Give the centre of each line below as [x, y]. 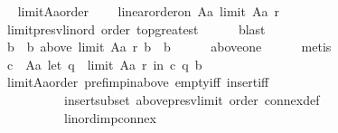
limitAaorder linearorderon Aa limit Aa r [148, 11]
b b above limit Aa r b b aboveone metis [169, 47]
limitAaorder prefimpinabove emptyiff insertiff [138, 82]
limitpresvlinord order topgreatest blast [136, 28]
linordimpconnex [110, 117]
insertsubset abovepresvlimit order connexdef [192, 99]
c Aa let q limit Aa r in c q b [104, 64]
